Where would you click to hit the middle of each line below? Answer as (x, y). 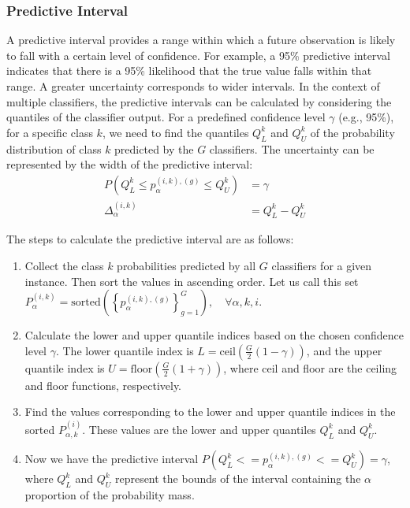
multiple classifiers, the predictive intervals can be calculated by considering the (199, 101)
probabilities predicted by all (186, 265)
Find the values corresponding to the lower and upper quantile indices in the (210, 412)
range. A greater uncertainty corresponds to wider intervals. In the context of (193, 86)
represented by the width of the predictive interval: (130, 164)
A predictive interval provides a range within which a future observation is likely (201, 40)
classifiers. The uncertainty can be (292, 148)
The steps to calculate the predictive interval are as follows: (150, 239)
